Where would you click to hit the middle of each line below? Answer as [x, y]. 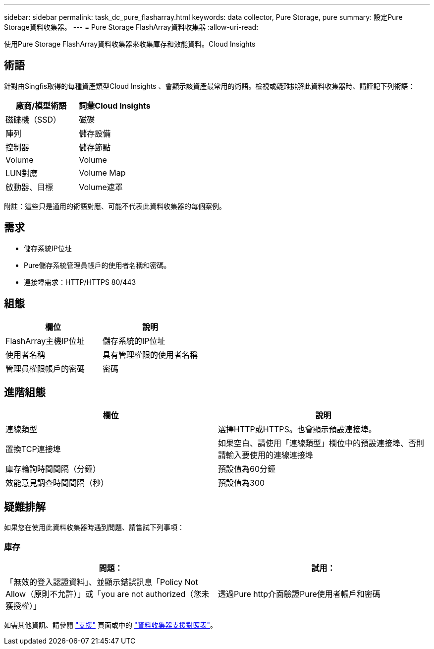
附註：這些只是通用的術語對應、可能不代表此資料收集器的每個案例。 [115, 206]
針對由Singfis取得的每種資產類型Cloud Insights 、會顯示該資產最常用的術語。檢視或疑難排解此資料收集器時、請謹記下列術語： [210, 86]
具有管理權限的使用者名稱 [150, 355]
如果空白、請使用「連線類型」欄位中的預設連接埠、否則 [321, 443]
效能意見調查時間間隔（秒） [57, 483]
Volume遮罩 [101, 187]
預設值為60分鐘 [247, 469]
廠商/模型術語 [41, 105]
